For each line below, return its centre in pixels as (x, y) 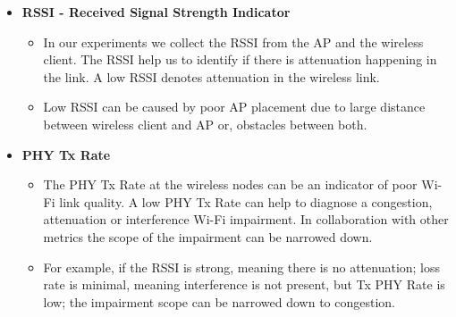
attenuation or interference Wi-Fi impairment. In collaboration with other (246, 219)
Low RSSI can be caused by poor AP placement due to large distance (234, 107)
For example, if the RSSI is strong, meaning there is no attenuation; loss (242, 267)
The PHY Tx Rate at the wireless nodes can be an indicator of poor (230, 184)
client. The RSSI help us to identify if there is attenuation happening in (240, 59)
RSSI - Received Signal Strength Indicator (156, 12)
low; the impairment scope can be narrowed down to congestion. (220, 301)
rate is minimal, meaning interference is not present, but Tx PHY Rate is (244, 284)
